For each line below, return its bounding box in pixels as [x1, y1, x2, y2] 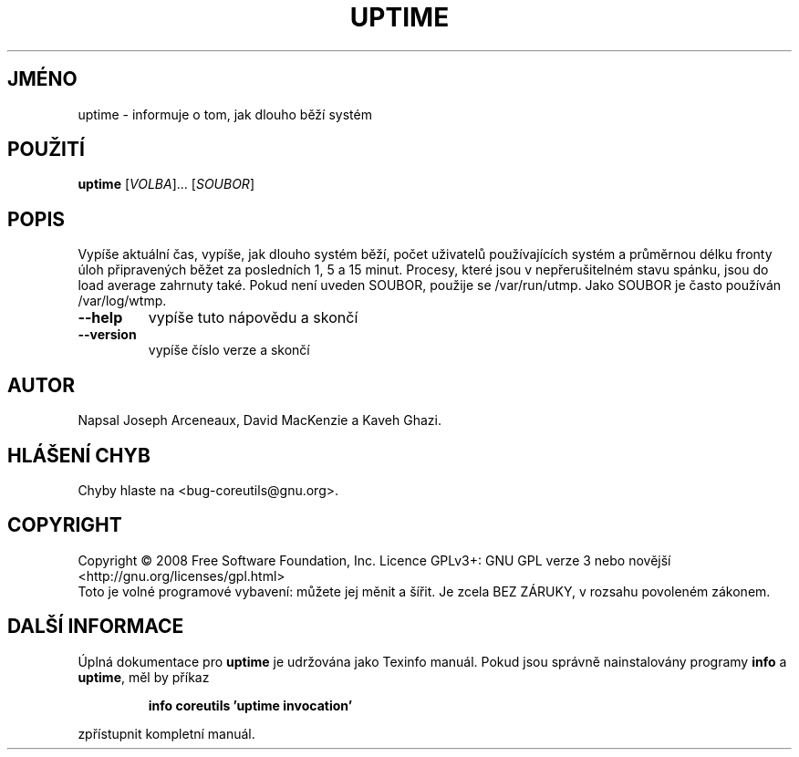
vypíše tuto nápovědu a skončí [148, 308, 358, 327]
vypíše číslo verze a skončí [148, 342, 310, 358]
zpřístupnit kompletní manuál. [78, 725, 255, 741]
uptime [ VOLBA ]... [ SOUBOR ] [78, 176, 254, 192]
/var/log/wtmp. [78, 293, 167, 309]
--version [78, 327, 137, 343]
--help [78, 308, 123, 327]
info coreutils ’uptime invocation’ [148, 697, 352, 713]
